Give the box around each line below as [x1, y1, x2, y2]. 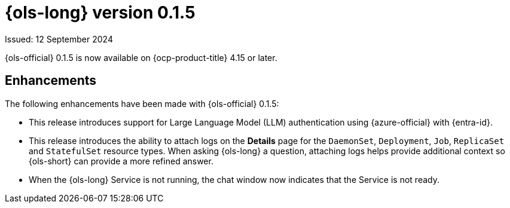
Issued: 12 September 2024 [5, 33, 113, 44]
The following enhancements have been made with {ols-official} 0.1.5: [5, 98, 279, 109]
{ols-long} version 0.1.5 [5, 2, 196, 23]
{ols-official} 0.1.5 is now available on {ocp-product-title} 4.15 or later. [5, 52, 277, 63]
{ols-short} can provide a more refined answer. [29, 155, 213, 166]
